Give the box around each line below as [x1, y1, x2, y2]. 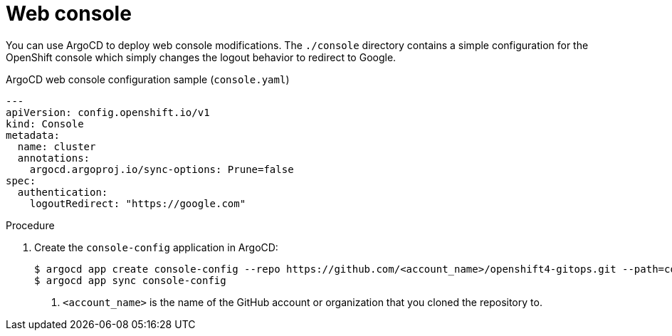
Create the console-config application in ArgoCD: [34, 241, 278, 253]
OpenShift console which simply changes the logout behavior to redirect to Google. [6, 51, 397, 63]
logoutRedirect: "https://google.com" [29, 197, 246, 209]
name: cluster [17, 140, 96, 152]
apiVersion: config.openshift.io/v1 [6, 106, 210, 118]
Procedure [6, 219, 55, 231]
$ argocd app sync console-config [34, 274, 226, 286]
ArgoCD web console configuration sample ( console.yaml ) [6, 73, 290, 85]
